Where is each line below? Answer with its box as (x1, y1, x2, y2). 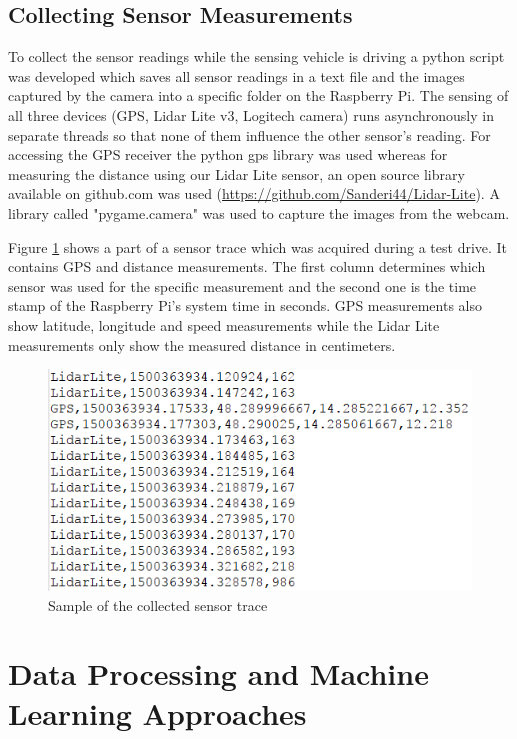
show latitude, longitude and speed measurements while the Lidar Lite (8, 314, 440, 335)
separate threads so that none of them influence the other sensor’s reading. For (8, 124, 491, 145)
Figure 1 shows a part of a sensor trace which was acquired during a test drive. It (8, 236, 508, 257)
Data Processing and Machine (8, 653, 429, 694)
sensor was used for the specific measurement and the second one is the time (8, 275, 477, 296)
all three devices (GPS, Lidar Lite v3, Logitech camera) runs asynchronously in (8, 104, 494, 125)
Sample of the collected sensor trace (48, 594, 268, 615)
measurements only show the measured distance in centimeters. (8, 334, 396, 355)
